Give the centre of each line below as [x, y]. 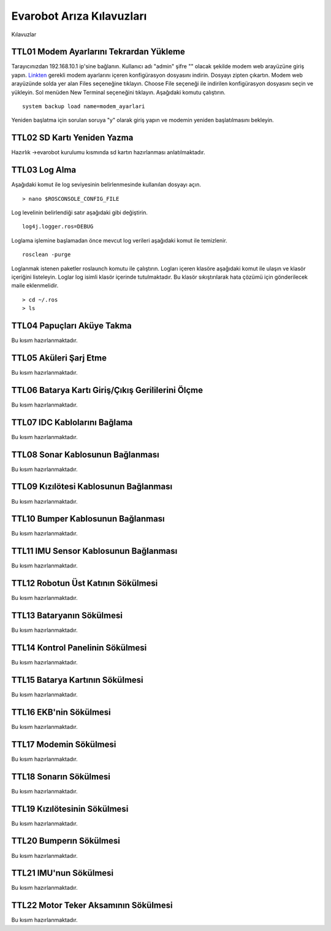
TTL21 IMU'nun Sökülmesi [63, 873]
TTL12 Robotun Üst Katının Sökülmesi [85, 583]
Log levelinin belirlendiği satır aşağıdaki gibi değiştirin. [80, 212]
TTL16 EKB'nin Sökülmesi [61, 712]
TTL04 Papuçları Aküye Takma [71, 325]
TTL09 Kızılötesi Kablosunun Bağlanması [92, 487]
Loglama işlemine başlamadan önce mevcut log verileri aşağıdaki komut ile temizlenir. [119, 240]
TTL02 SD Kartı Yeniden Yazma [72, 138]
